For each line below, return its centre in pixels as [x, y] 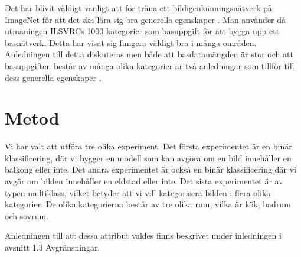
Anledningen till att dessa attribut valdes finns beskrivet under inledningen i [143, 235]
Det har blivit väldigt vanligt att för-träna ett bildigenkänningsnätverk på [138, 8]
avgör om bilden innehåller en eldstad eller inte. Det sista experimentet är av [144, 181]
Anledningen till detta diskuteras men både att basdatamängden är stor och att [149, 54]
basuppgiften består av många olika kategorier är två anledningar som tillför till [150, 65]
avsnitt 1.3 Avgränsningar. [53, 247]
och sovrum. [27, 215]
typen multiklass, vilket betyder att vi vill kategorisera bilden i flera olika [138, 192]
